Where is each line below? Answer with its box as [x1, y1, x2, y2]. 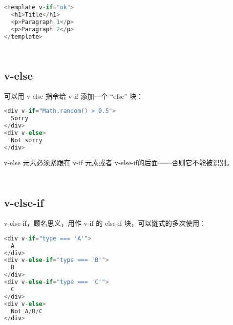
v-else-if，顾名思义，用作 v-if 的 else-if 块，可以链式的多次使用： [4, 218, 207, 228]
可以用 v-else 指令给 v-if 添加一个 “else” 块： [4, 90, 144, 101]
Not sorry [11, 136, 42, 144]
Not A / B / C [11, 307, 42, 315]
